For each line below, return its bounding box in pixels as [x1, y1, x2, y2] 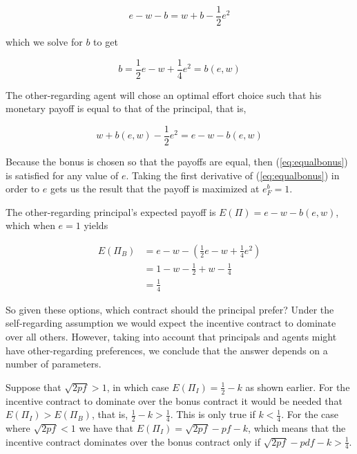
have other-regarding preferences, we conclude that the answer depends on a [6, 343, 328, 357]
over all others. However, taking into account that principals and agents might [6, 329, 337, 343]
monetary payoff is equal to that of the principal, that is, [6, 101, 247, 116]
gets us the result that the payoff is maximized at [50, 181, 260, 196]
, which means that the [248, 420, 346, 435]
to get [93, 35, 118, 49]
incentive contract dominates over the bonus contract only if [6, 434, 260, 448]
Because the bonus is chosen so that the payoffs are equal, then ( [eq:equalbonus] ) [6, 154, 348, 168]
